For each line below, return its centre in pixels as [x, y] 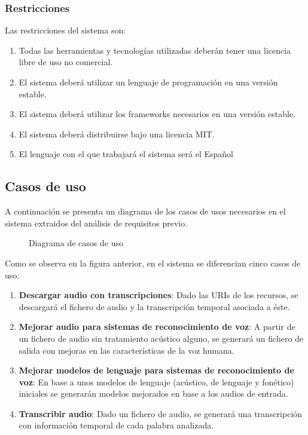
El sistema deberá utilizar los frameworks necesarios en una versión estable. [157, 114]
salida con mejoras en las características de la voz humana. [126, 350]
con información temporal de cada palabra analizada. [116, 425]
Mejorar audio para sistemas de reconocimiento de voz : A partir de [157, 327]
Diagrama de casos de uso [76, 243]
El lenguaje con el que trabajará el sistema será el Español [126, 154]
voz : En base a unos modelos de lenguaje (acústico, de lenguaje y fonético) [156, 382]
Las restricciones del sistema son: [65, 30]
